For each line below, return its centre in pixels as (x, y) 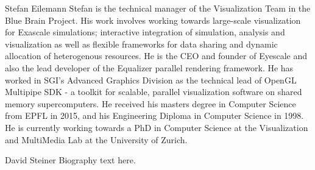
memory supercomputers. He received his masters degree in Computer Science (150, 103)
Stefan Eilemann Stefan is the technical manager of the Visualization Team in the (158, 8)
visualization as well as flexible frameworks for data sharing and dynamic (141, 44)
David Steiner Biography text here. (70, 160)
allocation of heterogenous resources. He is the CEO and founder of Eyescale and (156, 56)
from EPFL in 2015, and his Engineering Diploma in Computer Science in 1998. (154, 115)
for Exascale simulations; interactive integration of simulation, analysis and (145, 32)
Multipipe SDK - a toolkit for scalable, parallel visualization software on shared (154, 92)
